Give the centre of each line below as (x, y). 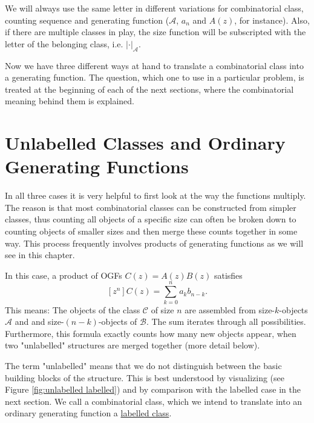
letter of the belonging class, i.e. (64, 43)
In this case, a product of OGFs (64, 275)
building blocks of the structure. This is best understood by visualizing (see (145, 377)
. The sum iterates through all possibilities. (226, 321)
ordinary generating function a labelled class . (88, 413)
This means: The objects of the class (73, 309)
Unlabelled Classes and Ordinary (145, 143)
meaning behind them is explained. (70, 101)
